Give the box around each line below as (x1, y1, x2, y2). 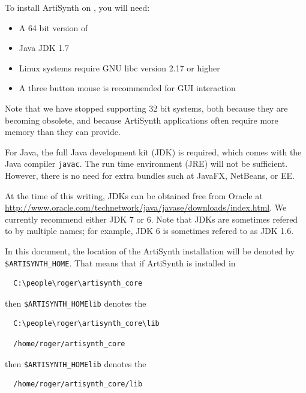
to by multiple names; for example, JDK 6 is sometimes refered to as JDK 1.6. (5, 224, 294, 237)
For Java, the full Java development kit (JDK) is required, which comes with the (5, 145, 302, 158)
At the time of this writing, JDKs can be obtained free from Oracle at (5, 189, 263, 202)
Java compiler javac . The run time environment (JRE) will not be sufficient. (5, 157, 288, 170)
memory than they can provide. (5, 125, 121, 138)
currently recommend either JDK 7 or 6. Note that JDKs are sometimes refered (5, 212, 298, 225)
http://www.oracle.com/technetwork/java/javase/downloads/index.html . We (5, 201, 287, 214)
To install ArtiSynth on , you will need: (5, 1, 150, 13)
